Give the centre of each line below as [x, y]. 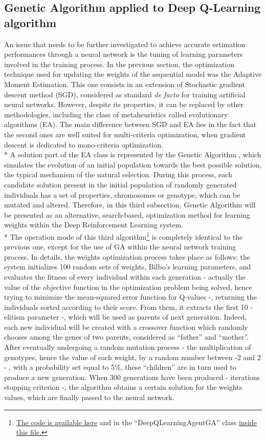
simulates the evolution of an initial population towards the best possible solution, [133, 164]
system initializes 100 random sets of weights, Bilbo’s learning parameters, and [128, 267]
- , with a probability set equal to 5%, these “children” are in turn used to [120, 367]
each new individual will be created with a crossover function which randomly [126, 327]
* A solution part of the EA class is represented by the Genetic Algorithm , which [133, 154]
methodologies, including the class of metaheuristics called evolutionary [116, 114]
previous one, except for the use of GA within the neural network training [120, 247]
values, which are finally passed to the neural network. [89, 397]
